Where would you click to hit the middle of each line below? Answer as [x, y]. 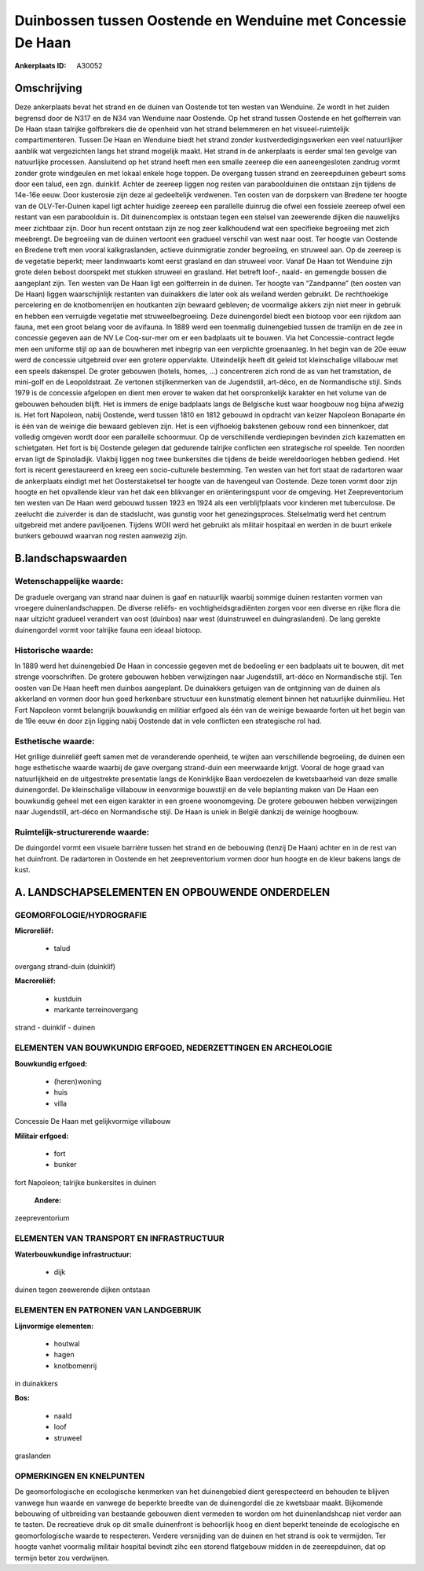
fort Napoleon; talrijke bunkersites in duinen [85, 1182]
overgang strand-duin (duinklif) [65, 966]
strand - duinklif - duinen [55, 1028]
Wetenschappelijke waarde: [69, 582]
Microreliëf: [34, 930]
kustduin [68, 999]
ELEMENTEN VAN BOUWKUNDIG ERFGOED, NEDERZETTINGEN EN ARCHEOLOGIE [174, 1048]
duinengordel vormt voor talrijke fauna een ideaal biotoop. [108, 630]
